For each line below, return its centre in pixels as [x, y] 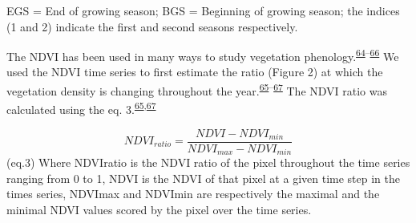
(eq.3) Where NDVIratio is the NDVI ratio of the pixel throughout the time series [208, 162]
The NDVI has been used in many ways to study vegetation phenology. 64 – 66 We [203, 55]
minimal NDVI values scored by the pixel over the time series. [159, 209]
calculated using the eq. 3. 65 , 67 [81, 108]
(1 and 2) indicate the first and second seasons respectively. [152, 26]
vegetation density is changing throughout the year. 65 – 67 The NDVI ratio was [197, 89]
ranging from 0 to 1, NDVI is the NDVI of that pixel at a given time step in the [203, 178]
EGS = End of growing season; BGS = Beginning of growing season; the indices [203, 10]
